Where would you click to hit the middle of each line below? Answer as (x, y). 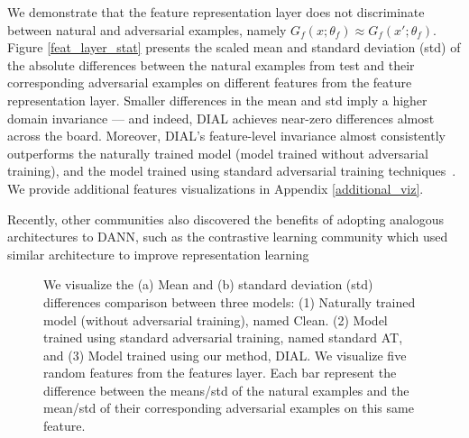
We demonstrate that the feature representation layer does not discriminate (216, 12)
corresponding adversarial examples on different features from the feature (210, 82)
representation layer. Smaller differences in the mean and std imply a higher (217, 100)
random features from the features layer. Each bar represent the (220, 373)
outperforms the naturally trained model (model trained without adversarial (218, 153)
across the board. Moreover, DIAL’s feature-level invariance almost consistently (226, 136)
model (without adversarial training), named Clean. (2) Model (216, 319)
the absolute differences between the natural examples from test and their (211, 64)
